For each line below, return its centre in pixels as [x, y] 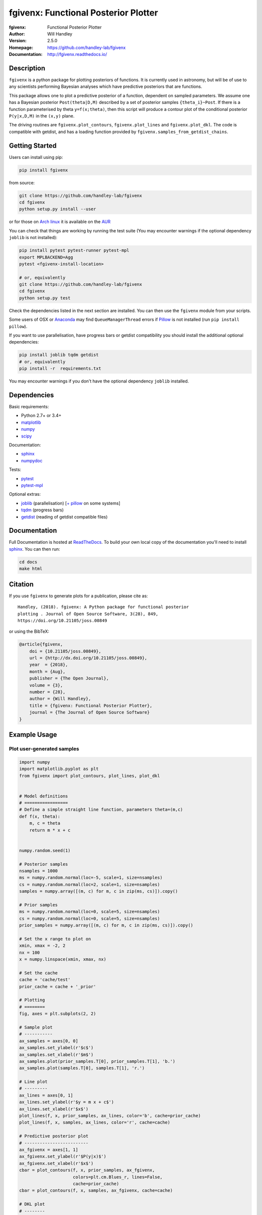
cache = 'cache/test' [45, 980]
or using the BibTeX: [29, 631]
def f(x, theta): [40, 816]
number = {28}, [47, 692]
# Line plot [33, 1082]
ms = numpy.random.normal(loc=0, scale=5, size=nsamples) [90, 912]
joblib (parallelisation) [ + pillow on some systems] [71, 503]
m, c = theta [45, 823]
